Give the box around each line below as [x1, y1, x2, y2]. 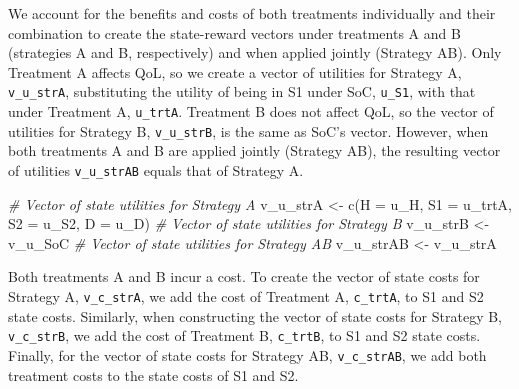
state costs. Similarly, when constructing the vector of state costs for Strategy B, [8, 305, 503, 326]
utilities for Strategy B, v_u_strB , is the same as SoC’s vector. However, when [8, 120, 489, 141]
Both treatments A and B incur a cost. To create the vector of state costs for [8, 266, 480, 287]
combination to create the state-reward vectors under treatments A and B [8, 22, 461, 43]
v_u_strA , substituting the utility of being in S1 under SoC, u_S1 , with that [8, 81, 476, 102]
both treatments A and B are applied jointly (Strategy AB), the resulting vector [8, 140, 501, 161]
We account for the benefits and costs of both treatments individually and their [8, 3, 496, 23]
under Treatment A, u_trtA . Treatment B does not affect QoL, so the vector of [8, 101, 494, 122]
